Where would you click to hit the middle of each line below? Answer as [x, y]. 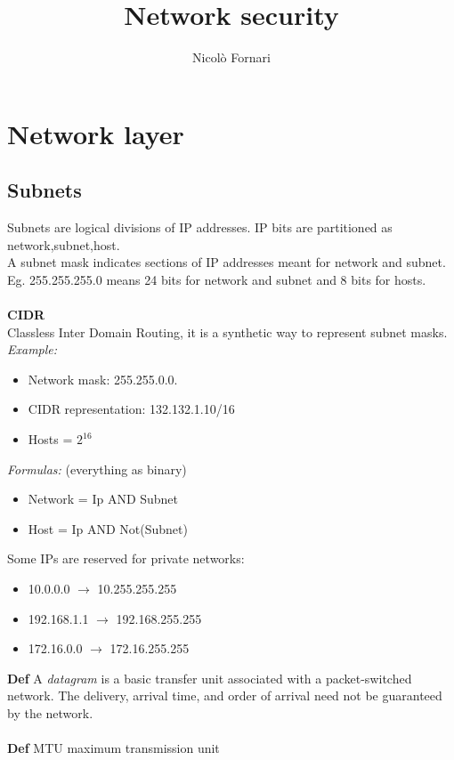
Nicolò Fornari [231, 57]
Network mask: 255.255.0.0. [103, 379]
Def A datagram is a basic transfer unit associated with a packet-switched [210, 678]
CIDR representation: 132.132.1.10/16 [131, 409]
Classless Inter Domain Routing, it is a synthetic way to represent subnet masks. [227, 331]
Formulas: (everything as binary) [97, 469]
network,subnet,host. [64, 244]
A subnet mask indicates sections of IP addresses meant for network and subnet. [227, 262]
